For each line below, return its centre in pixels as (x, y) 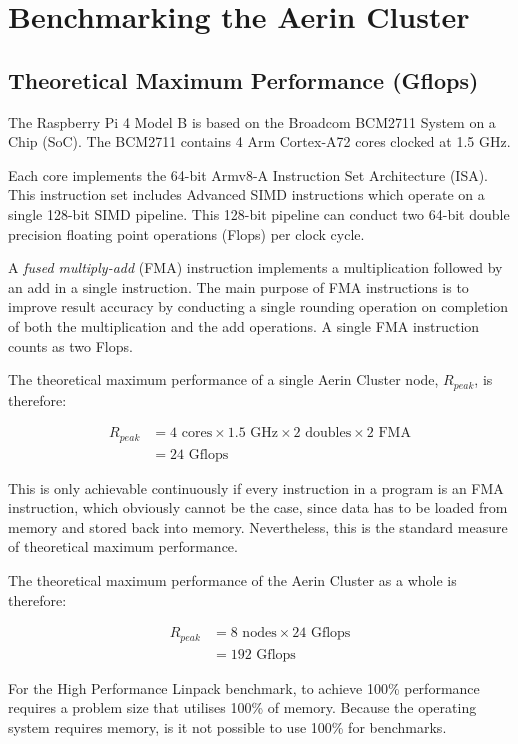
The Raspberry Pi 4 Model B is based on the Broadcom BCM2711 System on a (252, 121)
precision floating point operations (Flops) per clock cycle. (186, 233)
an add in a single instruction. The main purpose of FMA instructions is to (238, 286)
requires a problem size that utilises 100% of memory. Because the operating (242, 707)
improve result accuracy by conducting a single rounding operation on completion (258, 306)
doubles (328, 433)
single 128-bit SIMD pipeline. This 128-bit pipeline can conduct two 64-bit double (259, 213)
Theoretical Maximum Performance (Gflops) (243, 79)
